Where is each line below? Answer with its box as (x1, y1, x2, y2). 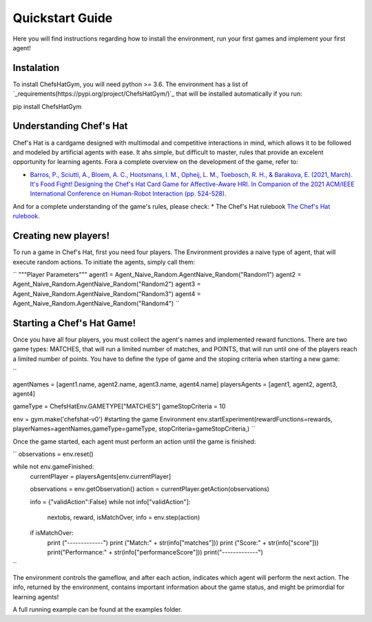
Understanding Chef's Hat (12, 121, 128, 132)
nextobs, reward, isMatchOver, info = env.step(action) (47, 513, 200, 521)
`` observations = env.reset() (12, 450, 94, 458)
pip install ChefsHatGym (12, 102, 82, 110)
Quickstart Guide (12, 10, 113, 25)
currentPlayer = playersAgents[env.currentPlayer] (30, 472, 172, 480)
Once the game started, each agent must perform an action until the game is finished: (12, 437, 256, 446)
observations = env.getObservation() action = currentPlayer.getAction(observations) (30, 485, 270, 493)
